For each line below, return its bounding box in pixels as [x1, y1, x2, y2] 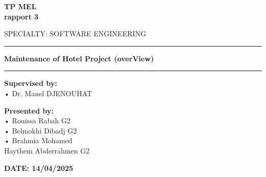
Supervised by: [4, 78, 57, 88]
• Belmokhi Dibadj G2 [4, 125, 77, 136]
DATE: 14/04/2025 [4, 162, 73, 173]
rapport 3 [4, 11, 39, 21]
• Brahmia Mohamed [4, 135, 73, 146]
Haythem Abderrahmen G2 [4, 145, 90, 156]
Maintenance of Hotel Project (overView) [4, 53, 154, 63]
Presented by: [4, 105, 54, 116]
